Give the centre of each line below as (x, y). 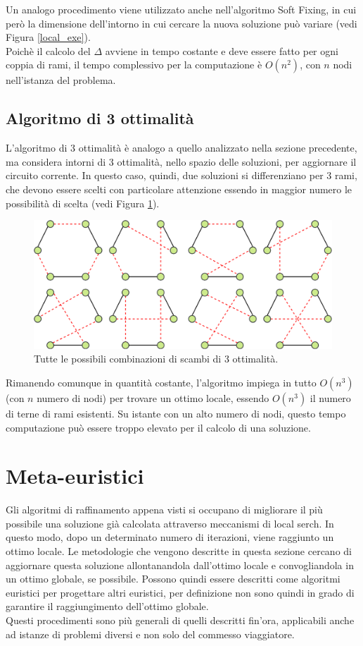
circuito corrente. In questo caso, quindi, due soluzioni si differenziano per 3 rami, (181, 175)
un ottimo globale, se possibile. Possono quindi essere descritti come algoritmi (173, 579)
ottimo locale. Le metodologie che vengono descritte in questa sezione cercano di (179, 551)
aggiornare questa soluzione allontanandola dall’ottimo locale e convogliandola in (180, 565)
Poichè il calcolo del (48, 50)
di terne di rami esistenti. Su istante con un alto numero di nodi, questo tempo (176, 413)
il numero (330, 397)
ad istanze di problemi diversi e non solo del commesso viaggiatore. (150, 634)
